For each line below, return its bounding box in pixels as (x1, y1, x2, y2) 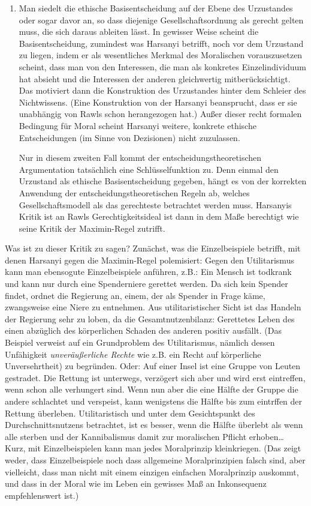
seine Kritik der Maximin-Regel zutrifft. (19, 221, 165, 234)
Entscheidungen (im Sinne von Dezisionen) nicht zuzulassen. (19, 131, 240, 143)
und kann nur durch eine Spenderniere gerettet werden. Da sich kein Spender (5, 277, 288, 290)
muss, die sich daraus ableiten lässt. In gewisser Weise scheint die (19, 25, 259, 38)
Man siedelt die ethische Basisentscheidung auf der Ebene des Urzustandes (19, 2, 293, 14)
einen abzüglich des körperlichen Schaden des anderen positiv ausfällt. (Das (5, 324, 282, 337)
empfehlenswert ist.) (5, 489, 79, 501)
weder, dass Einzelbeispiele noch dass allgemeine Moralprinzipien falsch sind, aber (5, 453, 306, 466)
